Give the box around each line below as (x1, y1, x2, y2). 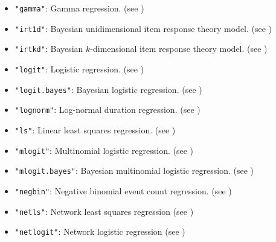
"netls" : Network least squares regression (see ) (14, 205, 194, 217)
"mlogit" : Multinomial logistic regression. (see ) (14, 144, 194, 156)
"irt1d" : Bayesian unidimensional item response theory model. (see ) (14, 22, 272, 34)
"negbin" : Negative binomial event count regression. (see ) (14, 184, 232, 197)
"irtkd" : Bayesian (14, 42, 83, 55)
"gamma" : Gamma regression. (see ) (14, 2, 144, 14)
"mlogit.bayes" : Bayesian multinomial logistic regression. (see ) (14, 164, 254, 177)
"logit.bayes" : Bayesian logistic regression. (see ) (14, 83, 202, 95)
